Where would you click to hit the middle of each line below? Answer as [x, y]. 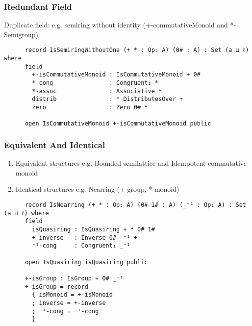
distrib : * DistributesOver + [108, 99]
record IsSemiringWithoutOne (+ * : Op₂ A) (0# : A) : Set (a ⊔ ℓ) [137, 50]
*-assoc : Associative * [97, 91]
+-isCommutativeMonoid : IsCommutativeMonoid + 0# [116, 75]
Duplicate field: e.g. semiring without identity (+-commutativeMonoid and [116, 25]
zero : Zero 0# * [90, 107]
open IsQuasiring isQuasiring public [86, 262]
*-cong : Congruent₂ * [95, 83]
